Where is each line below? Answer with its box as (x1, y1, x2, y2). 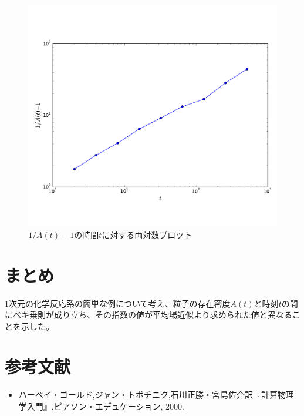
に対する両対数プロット (102, 228, 192, 240)
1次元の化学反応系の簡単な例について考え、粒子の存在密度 (5, 297, 231, 309)
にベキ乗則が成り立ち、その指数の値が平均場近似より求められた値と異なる (5, 308, 292, 321)
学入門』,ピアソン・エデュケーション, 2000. (18, 400, 184, 412)
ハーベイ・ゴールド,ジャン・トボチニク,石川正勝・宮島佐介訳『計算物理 (18, 388, 294, 401)
